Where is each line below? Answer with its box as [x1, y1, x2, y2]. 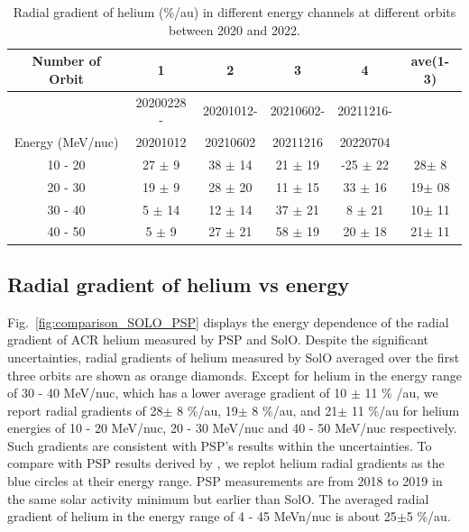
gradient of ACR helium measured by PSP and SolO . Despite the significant [7, 330, 429, 349]
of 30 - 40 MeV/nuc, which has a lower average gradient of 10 [7, 383, 347, 402]
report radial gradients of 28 [7, 400, 163, 419]
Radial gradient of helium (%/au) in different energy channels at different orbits [13, 3, 456, 21]
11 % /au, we [364, 383, 438, 402]
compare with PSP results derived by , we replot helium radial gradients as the [7, 454, 445, 472]
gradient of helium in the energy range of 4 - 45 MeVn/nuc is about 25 [7, 507, 397, 526]
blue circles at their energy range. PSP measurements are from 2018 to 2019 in [7, 472, 443, 491]
